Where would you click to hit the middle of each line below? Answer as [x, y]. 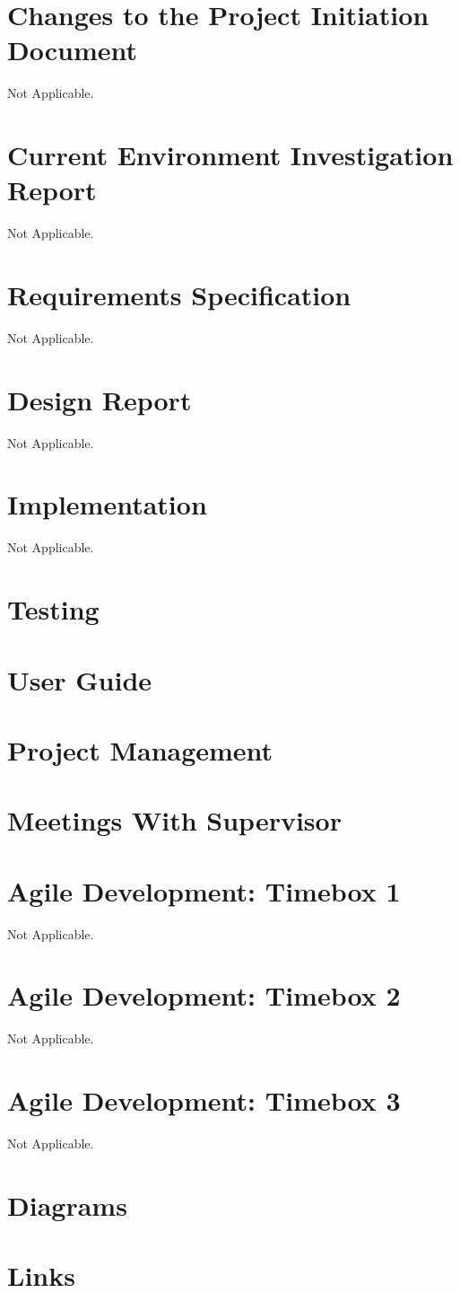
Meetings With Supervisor [174, 820]
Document [72, 50]
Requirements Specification [179, 295]
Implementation [107, 504]
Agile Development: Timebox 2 [204, 995]
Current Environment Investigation [230, 155]
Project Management [140, 749]
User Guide [80, 679]
